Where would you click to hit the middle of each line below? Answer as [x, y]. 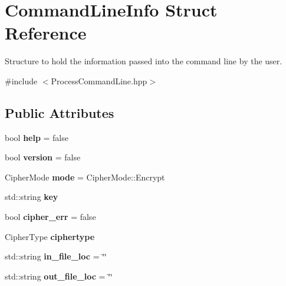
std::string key [32, 197]
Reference [46, 33]
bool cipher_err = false [50, 217]
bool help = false [37, 137]
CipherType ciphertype [50, 236]
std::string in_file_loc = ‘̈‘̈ [56, 256]
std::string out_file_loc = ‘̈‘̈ [59, 276]
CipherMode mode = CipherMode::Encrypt [85, 177]
